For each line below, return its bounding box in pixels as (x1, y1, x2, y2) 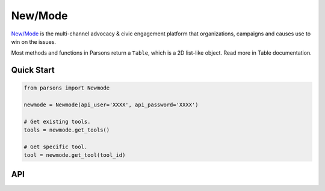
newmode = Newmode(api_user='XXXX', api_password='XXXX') (23, 102, 199, 108)
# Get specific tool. (23, 144, 88, 150)
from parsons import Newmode (23, 85, 110, 91)
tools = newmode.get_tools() (23, 127, 110, 133)
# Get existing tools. (23, 118, 91, 125)
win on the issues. (11, 38, 57, 45)
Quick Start (11, 65, 55, 75)
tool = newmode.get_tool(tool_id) (23, 152, 126, 159)
